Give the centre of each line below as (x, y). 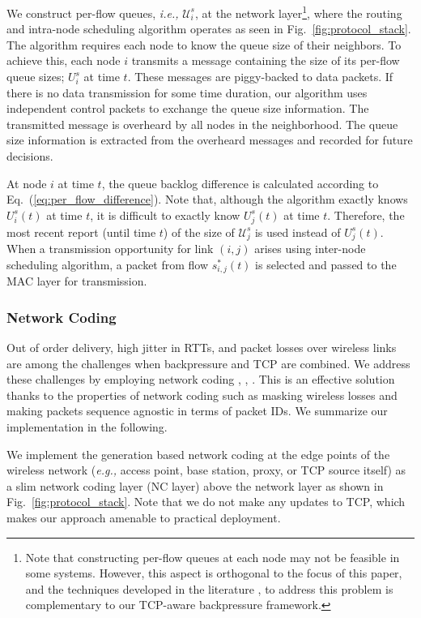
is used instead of (298, 232)
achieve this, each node (64, 60)
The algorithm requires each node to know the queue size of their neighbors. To (204, 44)
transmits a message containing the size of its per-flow (266, 60)
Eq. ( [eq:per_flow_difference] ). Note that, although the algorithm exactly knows (207, 199)
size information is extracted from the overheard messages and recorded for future (210, 140)
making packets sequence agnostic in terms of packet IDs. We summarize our (197, 411)
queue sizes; (36, 77)
